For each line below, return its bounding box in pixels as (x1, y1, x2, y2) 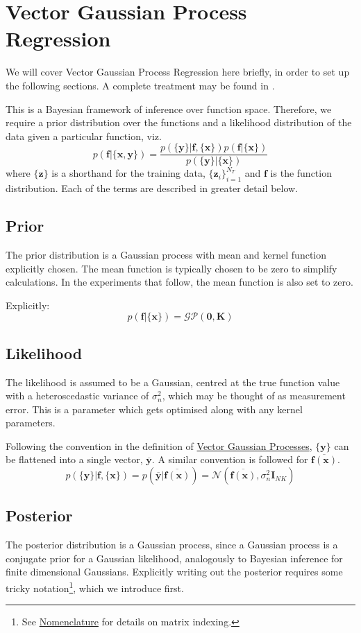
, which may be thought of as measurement (162, 388, 346, 403)
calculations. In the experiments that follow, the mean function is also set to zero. (6, 275, 353, 289)
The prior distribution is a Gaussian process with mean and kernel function (6, 247, 327, 261)
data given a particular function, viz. (6, 128, 162, 143)
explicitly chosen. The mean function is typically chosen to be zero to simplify (6, 261, 337, 275)
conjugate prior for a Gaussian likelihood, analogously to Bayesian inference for (6, 550, 343, 565)
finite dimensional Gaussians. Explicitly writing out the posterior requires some (6, 564, 343, 579)
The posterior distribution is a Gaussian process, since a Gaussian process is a (6, 537, 338, 552)
